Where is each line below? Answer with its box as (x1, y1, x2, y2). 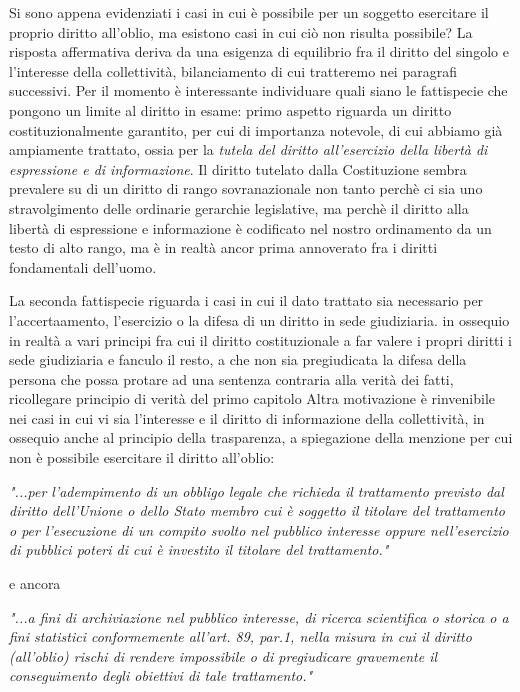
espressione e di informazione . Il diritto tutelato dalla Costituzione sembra (9, 158, 467, 179)
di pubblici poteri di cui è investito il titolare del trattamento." (9, 539, 389, 560)
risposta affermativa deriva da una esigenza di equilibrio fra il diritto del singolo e (9, 41, 509, 62)
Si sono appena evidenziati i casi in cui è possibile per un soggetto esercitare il (9, 2, 489, 22)
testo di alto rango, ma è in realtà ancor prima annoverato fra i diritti (9, 237, 438, 258)
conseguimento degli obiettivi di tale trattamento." (9, 665, 313, 686)
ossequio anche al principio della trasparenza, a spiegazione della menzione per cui (9, 427, 513, 448)
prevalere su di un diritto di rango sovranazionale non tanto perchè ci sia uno (9, 178, 483, 199)
